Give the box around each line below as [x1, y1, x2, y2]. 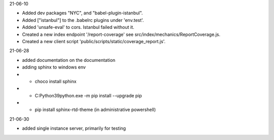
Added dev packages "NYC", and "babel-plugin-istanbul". [22, 10, 143, 16]
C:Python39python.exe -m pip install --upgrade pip [35, 92, 142, 98]
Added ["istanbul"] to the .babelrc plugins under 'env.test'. [22, 17, 144, 23]
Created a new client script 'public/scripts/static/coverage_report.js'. [22, 38, 166, 44]
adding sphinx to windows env [22, 64, 86, 71]
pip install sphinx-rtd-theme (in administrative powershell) [35, 107, 156, 113]
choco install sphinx [35, 78, 77, 84]
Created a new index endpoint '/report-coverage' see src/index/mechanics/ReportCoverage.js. [22, 31, 221, 38]
